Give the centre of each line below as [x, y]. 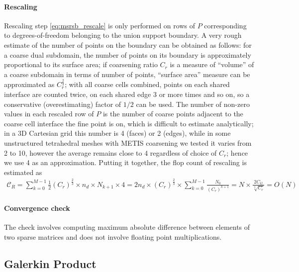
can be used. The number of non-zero [193, 104]
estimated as [23, 172]
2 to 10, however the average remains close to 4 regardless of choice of [110, 152]
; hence [237, 152]
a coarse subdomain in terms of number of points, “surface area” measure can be [127, 74]
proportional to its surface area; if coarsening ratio [81, 64]
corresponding [225, 25]
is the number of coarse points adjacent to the [173, 114]
